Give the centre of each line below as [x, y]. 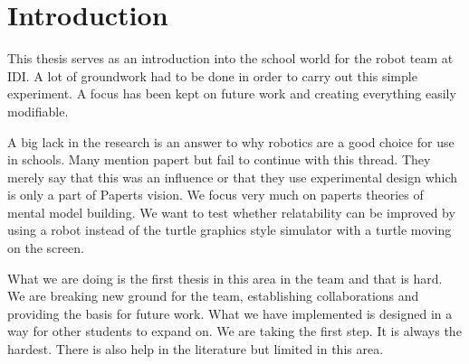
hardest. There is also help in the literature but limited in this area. [196, 349]
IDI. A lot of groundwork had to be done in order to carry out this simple [212, 75]
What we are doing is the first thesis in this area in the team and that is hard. [225, 278]
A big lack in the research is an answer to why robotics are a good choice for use [231, 141]
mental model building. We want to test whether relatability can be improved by [231, 212]
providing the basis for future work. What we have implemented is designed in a [230, 313]
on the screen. [46, 248]
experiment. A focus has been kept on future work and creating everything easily [232, 93]
